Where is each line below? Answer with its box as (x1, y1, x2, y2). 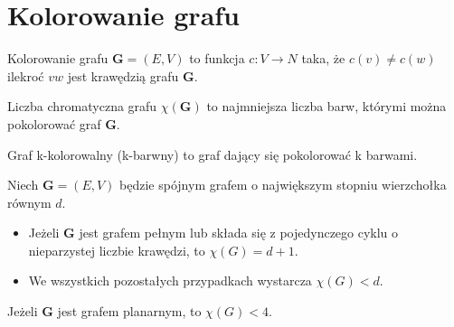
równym (7, 192, 52, 211)
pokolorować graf (7, 114, 101, 133)
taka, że (301, 49, 345, 68)
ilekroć (7, 66, 44, 85)
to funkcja (189, 49, 245, 68)
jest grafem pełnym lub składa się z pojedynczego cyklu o (79, 223, 399, 242)
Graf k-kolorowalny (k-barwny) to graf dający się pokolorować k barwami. (7, 145, 418, 163)
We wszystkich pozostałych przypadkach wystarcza (28, 271, 312, 290)
